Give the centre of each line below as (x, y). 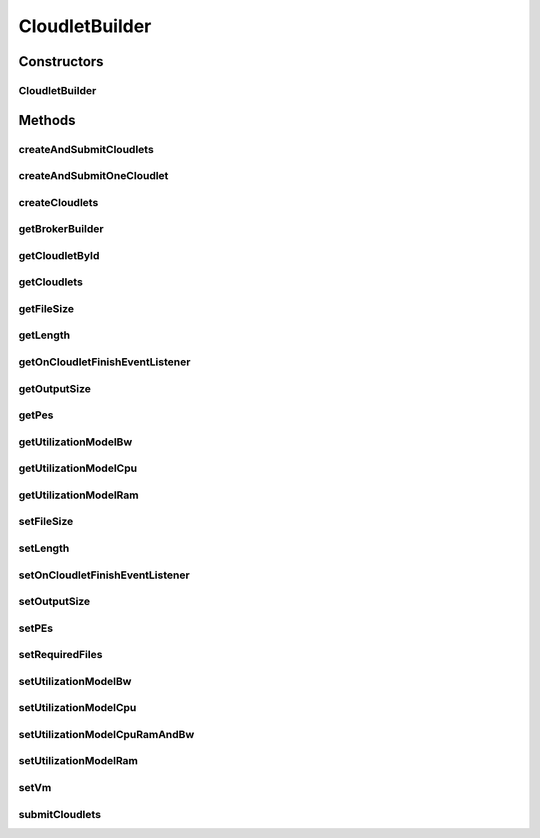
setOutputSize (54, 602)
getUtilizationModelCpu (78, 468)
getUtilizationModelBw (75, 442)
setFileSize (46, 522)
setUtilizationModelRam (78, 761)
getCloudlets (51, 282)
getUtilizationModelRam (78, 495)
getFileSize (46, 308)
